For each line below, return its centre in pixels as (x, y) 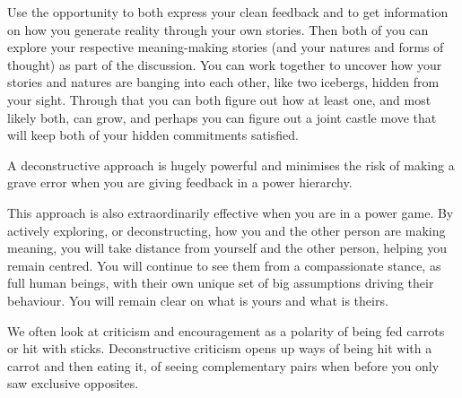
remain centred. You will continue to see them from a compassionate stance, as (224, 265)
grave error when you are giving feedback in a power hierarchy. (180, 182)
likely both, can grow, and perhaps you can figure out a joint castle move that (222, 117)
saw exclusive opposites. (73, 383)
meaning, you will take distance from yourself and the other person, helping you (227, 248)
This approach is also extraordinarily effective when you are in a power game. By (231, 212)
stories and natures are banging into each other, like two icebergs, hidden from (223, 82)
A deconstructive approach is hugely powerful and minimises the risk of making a (231, 164)
